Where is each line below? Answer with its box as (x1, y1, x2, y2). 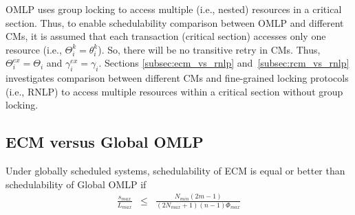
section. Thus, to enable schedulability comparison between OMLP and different (6, 15, 344, 30)
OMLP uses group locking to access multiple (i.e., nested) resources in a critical (6, 2, 342, 16)
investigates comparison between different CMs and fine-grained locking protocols (6, 71, 349, 85)
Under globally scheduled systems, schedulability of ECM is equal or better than (6, 163, 345, 178)
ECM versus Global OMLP (6, 131, 204, 152)
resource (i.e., (6, 42, 62, 56)
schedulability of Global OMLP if (6, 177, 147, 191)
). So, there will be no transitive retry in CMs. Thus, (98, 42, 321, 56)
